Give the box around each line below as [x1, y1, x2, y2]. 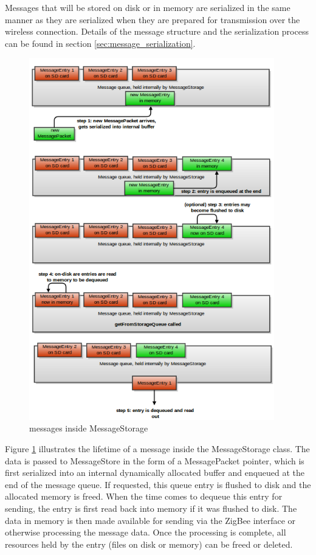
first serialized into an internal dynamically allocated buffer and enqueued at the [5, 466, 305, 479]
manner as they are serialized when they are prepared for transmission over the [5, 13, 300, 26]
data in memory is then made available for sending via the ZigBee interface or [5, 514, 296, 526]
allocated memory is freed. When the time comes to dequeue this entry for [5, 490, 283, 503]
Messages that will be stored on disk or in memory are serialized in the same [5, 1, 290, 13]
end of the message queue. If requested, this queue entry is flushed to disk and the [5, 478, 311, 490]
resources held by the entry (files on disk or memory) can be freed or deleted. [5, 537, 293, 550]
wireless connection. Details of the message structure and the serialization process [5, 25, 309, 38]
